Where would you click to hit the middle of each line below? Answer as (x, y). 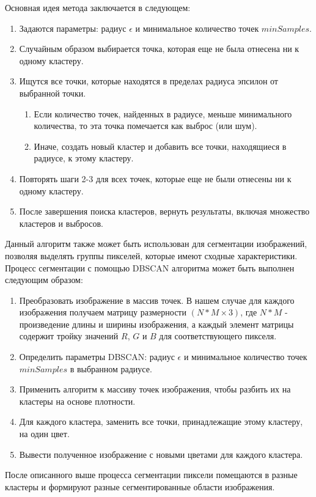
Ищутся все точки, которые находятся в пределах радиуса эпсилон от (149, 81)
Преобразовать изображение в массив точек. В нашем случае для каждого (157, 300)
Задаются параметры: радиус (73, 28)
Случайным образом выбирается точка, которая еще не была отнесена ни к (159, 49)
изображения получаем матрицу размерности (103, 312)
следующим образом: (44, 280)
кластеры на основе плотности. (77, 401)
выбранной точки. (53, 93)
